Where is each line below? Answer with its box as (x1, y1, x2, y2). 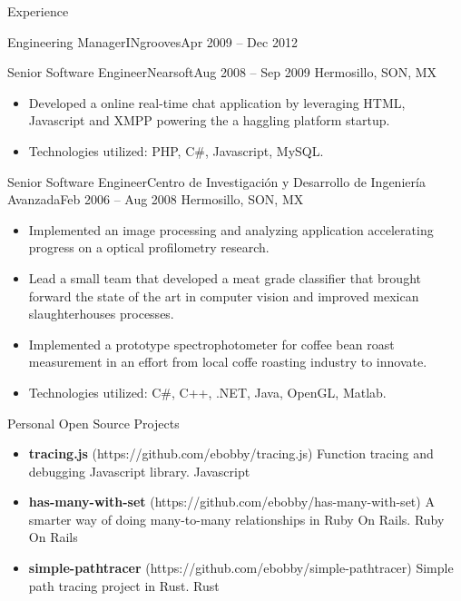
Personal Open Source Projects (7, 413, 180, 432)
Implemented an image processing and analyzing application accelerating (28, 220, 434, 239)
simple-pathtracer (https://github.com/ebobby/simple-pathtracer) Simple (28, 558, 454, 577)
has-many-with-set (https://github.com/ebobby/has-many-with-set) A (28, 492, 435, 511)
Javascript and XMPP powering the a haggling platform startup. (28, 111, 390, 130)
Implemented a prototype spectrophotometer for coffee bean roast (28, 334, 395, 353)
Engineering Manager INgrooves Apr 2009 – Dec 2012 (7, 32, 298, 51)
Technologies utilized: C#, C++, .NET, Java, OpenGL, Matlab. (28, 382, 387, 401)
